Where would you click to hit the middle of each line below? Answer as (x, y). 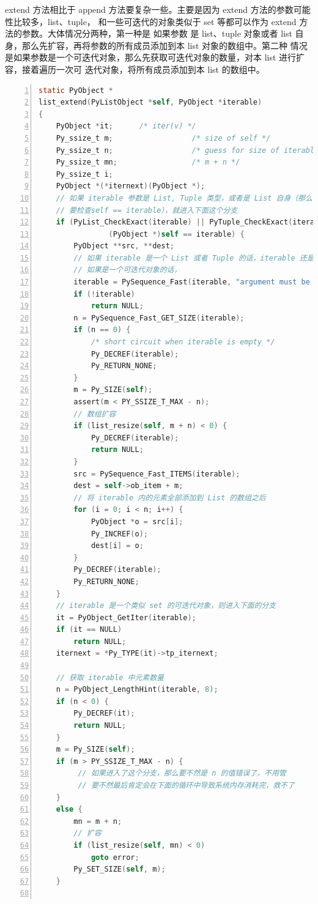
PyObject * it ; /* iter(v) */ (126, 126)
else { (69, 810)
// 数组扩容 (95, 414)
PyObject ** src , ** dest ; (124, 246)
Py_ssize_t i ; (84, 174)
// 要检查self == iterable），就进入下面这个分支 (147, 210)
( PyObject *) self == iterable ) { (176, 234)
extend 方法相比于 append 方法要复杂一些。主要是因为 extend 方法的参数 (149, 9)
